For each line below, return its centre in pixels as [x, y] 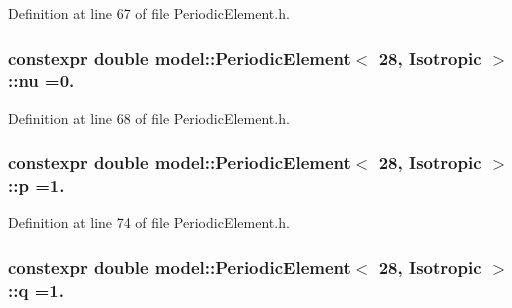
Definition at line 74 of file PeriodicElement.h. [149, 222]
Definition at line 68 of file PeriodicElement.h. [149, 117]
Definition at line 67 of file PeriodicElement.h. [149, 13]
